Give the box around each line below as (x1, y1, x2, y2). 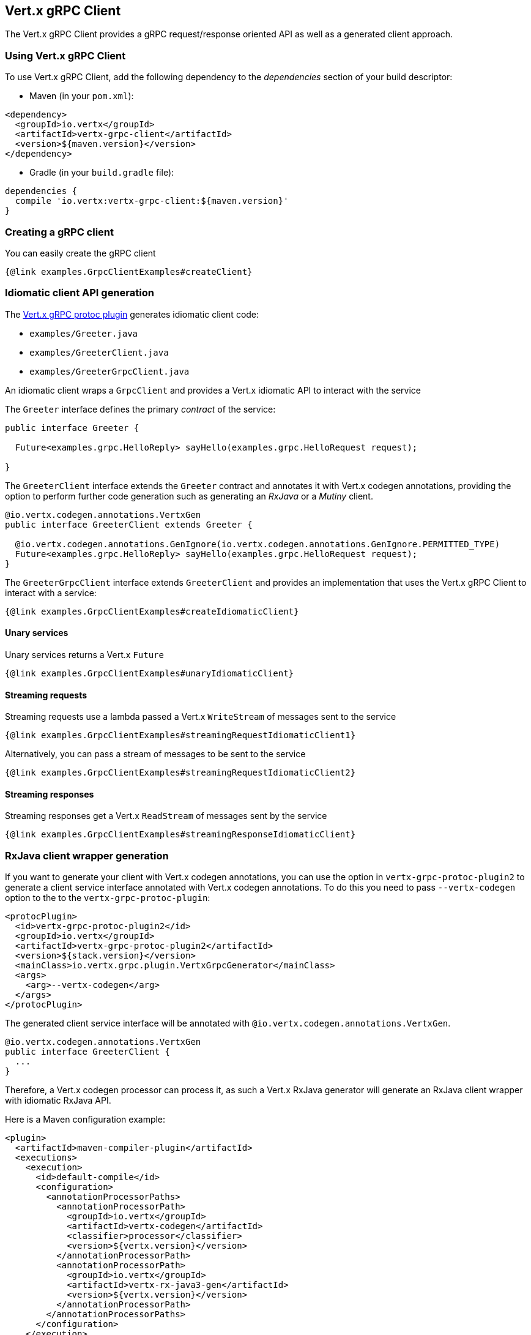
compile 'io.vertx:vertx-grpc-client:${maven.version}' (15, 196, 289, 206)
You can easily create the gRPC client (5, 247, 156, 258)
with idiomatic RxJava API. (5, 1095, 111, 1106)
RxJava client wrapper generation (5, 849, 169, 862)
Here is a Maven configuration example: (5, 1114, 166, 1125)
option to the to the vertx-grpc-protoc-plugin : (5, 892, 210, 903)
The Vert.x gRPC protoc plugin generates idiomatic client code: (5, 309, 259, 320)
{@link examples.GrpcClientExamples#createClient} (5, 266, 253, 277)
